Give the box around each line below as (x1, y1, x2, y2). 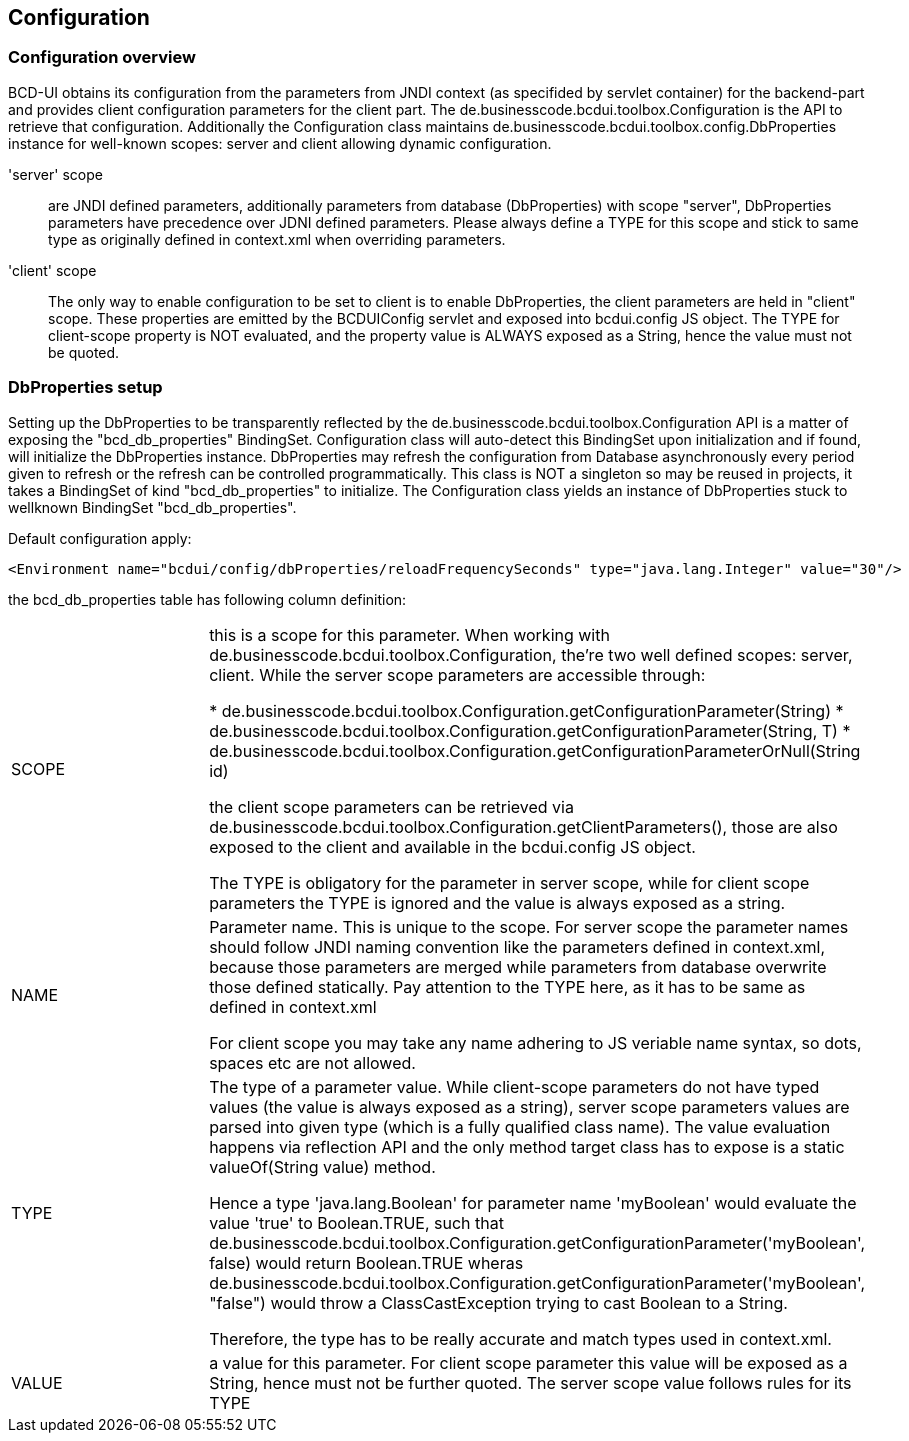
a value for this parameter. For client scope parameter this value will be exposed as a (209, 1352, 848, 1373)
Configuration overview (8, 47, 196, 68)
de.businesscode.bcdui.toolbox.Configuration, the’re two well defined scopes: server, (209, 644, 853, 665)
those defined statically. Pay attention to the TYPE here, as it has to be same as (209, 976, 806, 997)
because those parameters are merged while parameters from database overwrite (209, 956, 827, 977)
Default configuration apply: (8, 529, 192, 547)
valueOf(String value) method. (209, 1156, 436, 1177)
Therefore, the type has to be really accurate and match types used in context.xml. (209, 1328, 832, 1349)
